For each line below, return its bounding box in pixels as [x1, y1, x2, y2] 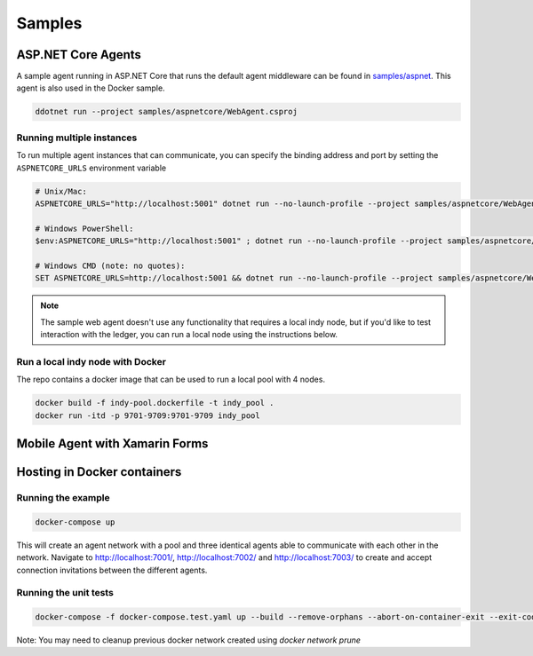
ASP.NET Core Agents [16, 47, 142, 62]
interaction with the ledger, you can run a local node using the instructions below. [40, 329, 338, 340]
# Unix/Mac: [35, 186, 88, 196]
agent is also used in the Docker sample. [16, 83, 165, 93]
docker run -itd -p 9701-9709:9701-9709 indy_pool [35, 410, 261, 421]
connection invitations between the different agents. [16, 565, 208, 575]
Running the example [16, 491, 110, 503]
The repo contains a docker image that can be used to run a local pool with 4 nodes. [16, 374, 326, 385]
